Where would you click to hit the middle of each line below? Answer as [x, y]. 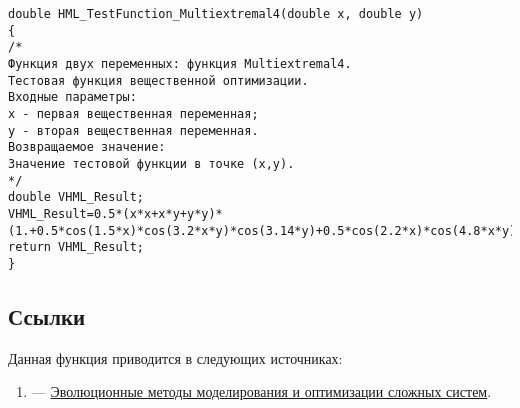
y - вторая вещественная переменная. [133, 130]
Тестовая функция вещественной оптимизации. [158, 80]
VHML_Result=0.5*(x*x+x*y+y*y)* [115, 213]
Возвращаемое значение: [87, 147]
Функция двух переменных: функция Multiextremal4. [180, 63]
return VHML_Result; [76, 247]
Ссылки [47, 315]
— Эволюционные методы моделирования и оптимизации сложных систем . [261, 391]
